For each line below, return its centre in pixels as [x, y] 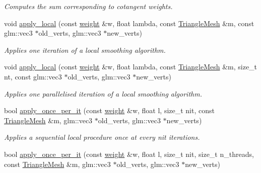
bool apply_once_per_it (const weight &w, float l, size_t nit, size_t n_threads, [129, 154]
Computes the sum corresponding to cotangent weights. [88, 6]
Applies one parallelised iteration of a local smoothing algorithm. [103, 93]
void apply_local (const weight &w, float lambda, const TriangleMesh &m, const [129, 23]
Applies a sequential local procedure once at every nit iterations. [102, 137]
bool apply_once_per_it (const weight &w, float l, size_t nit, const [109, 110]
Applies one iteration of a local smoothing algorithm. [85, 50]
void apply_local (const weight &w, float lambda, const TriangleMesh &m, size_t [131, 67]
